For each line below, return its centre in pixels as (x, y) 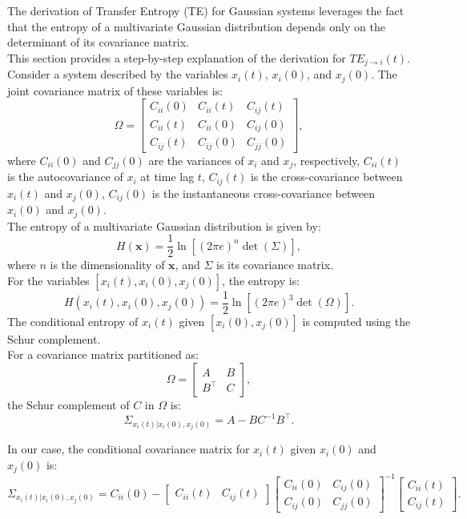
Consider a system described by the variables (118, 74)
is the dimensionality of (107, 265)
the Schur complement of (68, 405)
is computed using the (356, 321)
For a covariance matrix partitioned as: (103, 354)
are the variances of (196, 160)
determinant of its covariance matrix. (98, 42)
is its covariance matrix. (275, 265)
